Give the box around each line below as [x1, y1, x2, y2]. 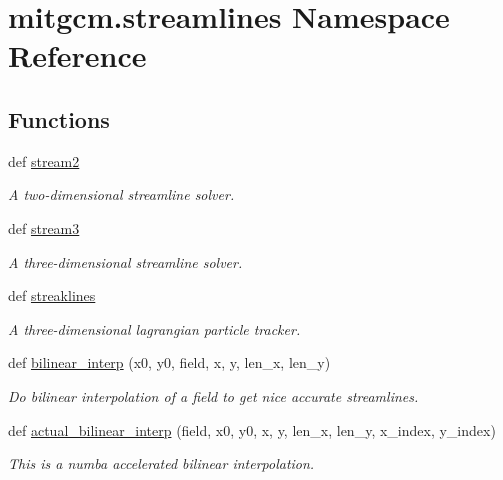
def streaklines [8, 285, 96, 306]
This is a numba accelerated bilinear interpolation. [8, 453, 315, 474]
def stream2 [8, 150, 80, 171]
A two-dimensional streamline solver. [8, 184, 235, 205]
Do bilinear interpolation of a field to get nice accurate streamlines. [8, 385, 419, 406]
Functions [8, 103, 110, 134]
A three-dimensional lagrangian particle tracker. [8, 318, 301, 339]
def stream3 [8, 217, 80, 238]
